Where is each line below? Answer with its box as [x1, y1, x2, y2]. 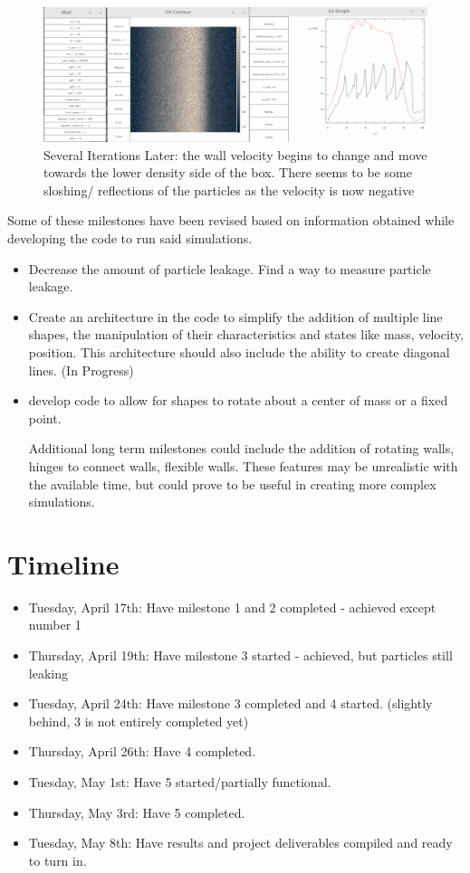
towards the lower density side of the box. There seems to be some [43, 163, 412, 182]
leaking [28, 663, 68, 682]
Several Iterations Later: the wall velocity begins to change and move [43, 145, 427, 164]
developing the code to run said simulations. [7, 229, 253, 248]
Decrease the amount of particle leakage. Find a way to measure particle [28, 259, 431, 278]
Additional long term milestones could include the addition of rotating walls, [28, 439, 455, 458]
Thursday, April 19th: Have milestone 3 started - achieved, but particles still [28, 646, 453, 665]
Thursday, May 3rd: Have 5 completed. [28, 802, 245, 821]
